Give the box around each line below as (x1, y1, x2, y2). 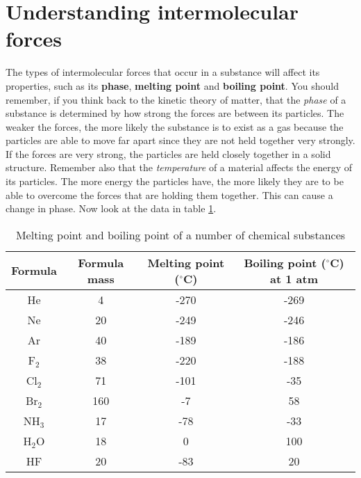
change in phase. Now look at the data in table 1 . (6, 201, 217, 216)
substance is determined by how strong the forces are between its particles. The (6, 106, 344, 120)
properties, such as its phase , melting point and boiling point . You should (6, 78, 339, 93)
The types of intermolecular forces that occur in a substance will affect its (6, 65, 320, 79)
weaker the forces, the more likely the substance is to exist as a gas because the (6, 119, 344, 134)
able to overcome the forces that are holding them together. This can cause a (6, 187, 333, 202)
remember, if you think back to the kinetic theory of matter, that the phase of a (6, 92, 346, 106)
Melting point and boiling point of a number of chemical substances (15, 226, 346, 243)
